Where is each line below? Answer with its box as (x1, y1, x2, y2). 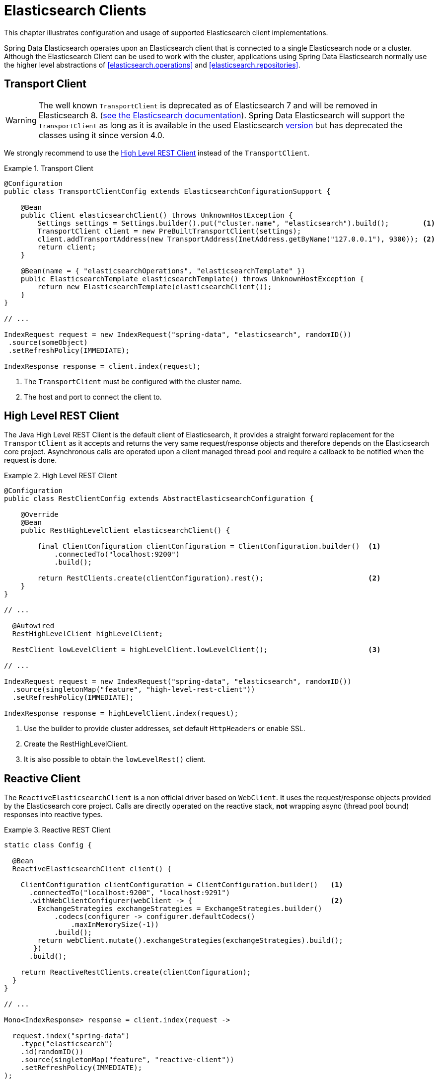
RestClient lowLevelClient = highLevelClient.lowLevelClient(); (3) (12, 646, 381, 654)
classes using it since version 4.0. (38, 130, 165, 140)
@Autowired (12, 622, 55, 630)
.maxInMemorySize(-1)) (71, 920, 159, 929)
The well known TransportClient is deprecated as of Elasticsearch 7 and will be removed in (38, 100, 378, 110)
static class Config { (4, 841, 92, 849)
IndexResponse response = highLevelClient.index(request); (4, 709, 239, 718)
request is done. (4, 456, 57, 465)
